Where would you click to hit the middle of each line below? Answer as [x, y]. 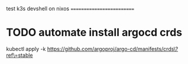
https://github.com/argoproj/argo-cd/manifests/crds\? [113, 49]
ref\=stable [20, 55]
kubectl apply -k [26, 49]
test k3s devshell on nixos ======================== [70, 9]
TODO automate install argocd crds [94, 33]
